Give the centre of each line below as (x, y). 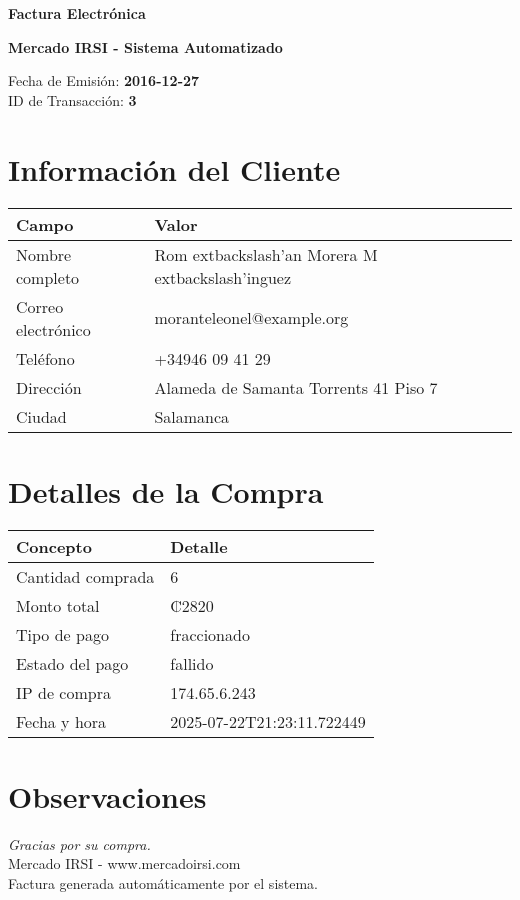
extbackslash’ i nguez (223, 277)
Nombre (44, 254)
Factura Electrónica (77, 13)
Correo (40, 306)
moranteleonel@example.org (251, 317)
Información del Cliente (174, 168)
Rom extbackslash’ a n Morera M (266, 254)
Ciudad (41, 416)
